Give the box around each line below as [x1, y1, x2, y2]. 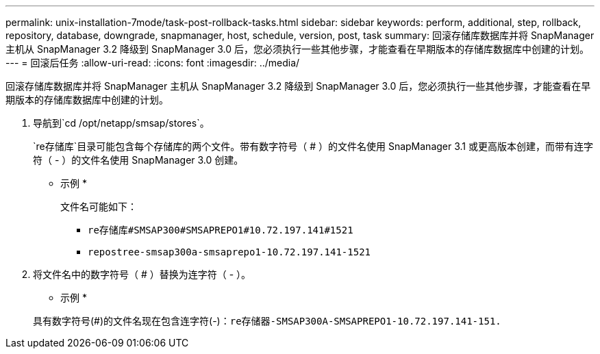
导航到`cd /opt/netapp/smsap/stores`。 [33, 117, 210, 129]
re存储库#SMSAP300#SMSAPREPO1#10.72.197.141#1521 [88, 225, 353, 236]
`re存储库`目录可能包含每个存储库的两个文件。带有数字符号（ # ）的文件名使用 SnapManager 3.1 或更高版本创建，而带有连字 [33, 140, 593, 152]
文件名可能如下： [60, 201, 137, 212]
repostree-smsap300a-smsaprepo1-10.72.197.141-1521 [88, 246, 371, 257]
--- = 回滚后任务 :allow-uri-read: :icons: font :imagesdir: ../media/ [5, 57, 300, 68]
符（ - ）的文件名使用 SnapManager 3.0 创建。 [33, 154, 244, 166]
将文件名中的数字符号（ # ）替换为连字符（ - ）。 [33, 268, 251, 280]
